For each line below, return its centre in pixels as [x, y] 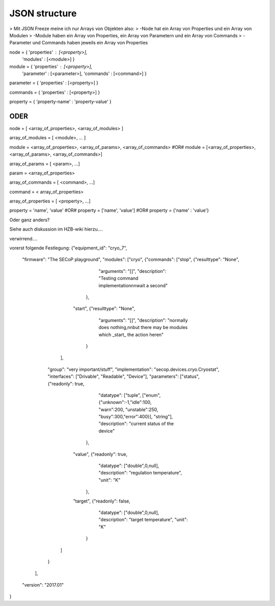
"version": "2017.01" [43, 585]
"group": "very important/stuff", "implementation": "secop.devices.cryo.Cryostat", [133, 369]
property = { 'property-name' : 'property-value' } [60, 102]
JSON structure [43, 13]
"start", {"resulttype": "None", [104, 309]
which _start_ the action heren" [131, 335]
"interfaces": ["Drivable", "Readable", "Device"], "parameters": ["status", [123, 376]
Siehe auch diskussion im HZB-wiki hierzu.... [56, 229]
